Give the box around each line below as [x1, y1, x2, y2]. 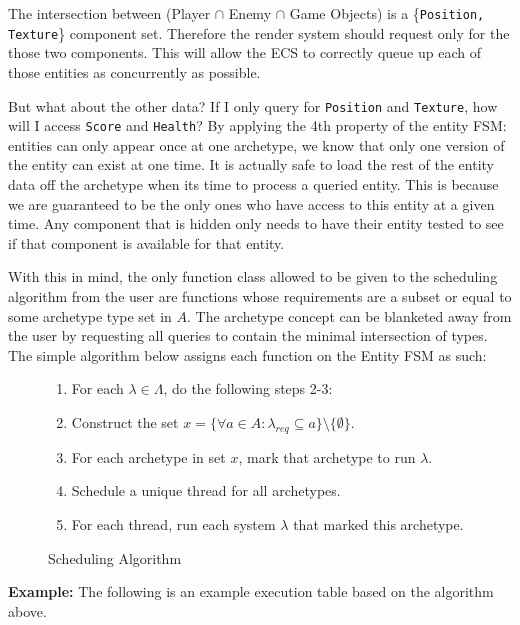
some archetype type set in [8, 305, 172, 326]
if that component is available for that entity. [8, 232, 285, 253]
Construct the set [71, 411, 179, 432]
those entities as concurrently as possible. [8, 61, 261, 82]
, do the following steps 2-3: [163, 378, 333, 399]
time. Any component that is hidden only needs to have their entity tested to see [8, 213, 504, 234]
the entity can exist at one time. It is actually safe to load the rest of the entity [8, 154, 495, 175]
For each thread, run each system [71, 513, 276, 534]
